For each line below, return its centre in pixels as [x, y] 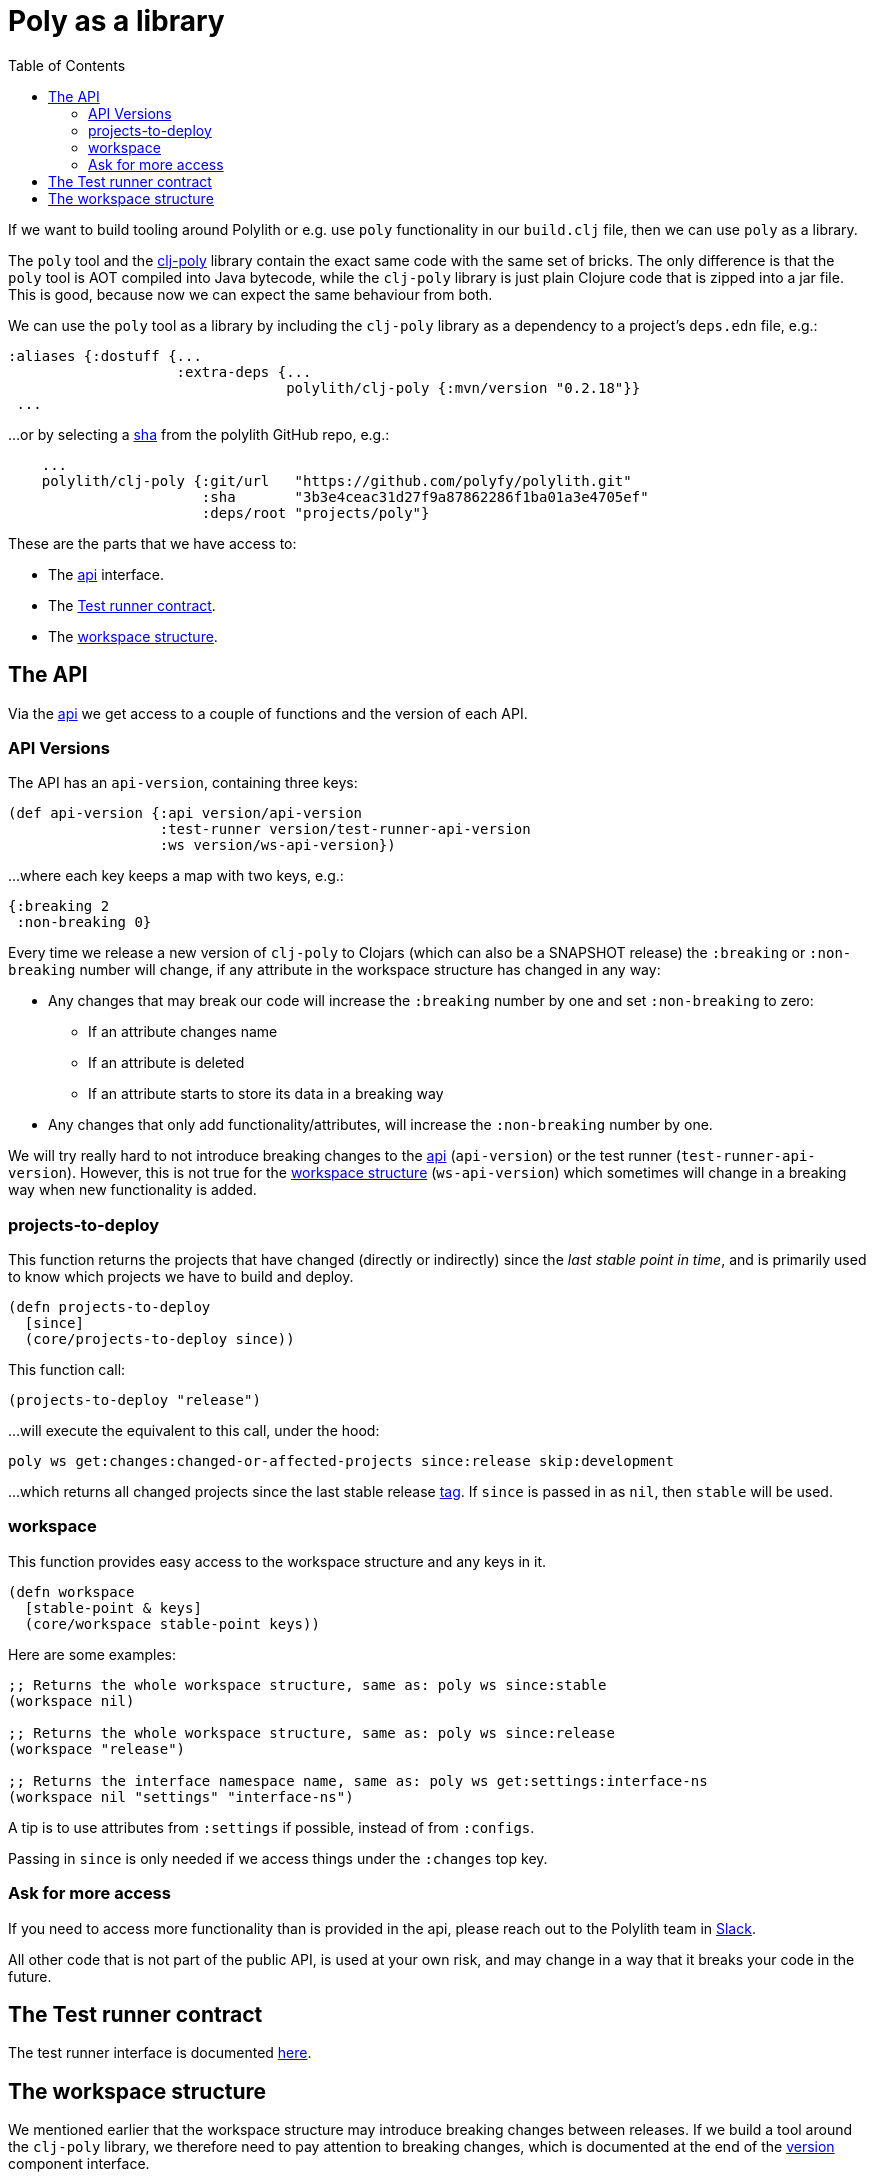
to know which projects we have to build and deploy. [181, 1277]
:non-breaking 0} [84, 922]
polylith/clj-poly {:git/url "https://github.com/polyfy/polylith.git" [336, 480]
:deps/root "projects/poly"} [315, 512]
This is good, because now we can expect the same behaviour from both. [250, 294]
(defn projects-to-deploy [109, 1307]
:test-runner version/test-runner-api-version [345, 829]
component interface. [79, 2164]
